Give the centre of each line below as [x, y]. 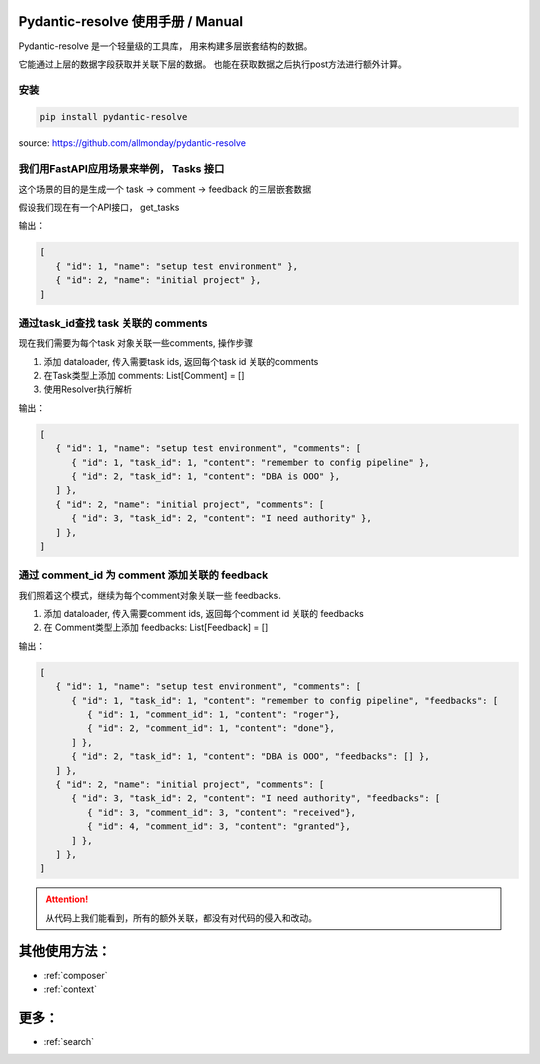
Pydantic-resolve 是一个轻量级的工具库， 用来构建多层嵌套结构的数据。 [165, 46]
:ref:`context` [70, 989]
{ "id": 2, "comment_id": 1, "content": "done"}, [210, 728]
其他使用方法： [64, 951]
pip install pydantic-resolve [113, 117]
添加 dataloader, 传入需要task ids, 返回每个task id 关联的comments [181, 361]
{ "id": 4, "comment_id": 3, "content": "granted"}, [218, 826]
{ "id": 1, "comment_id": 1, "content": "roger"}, [213, 714]
